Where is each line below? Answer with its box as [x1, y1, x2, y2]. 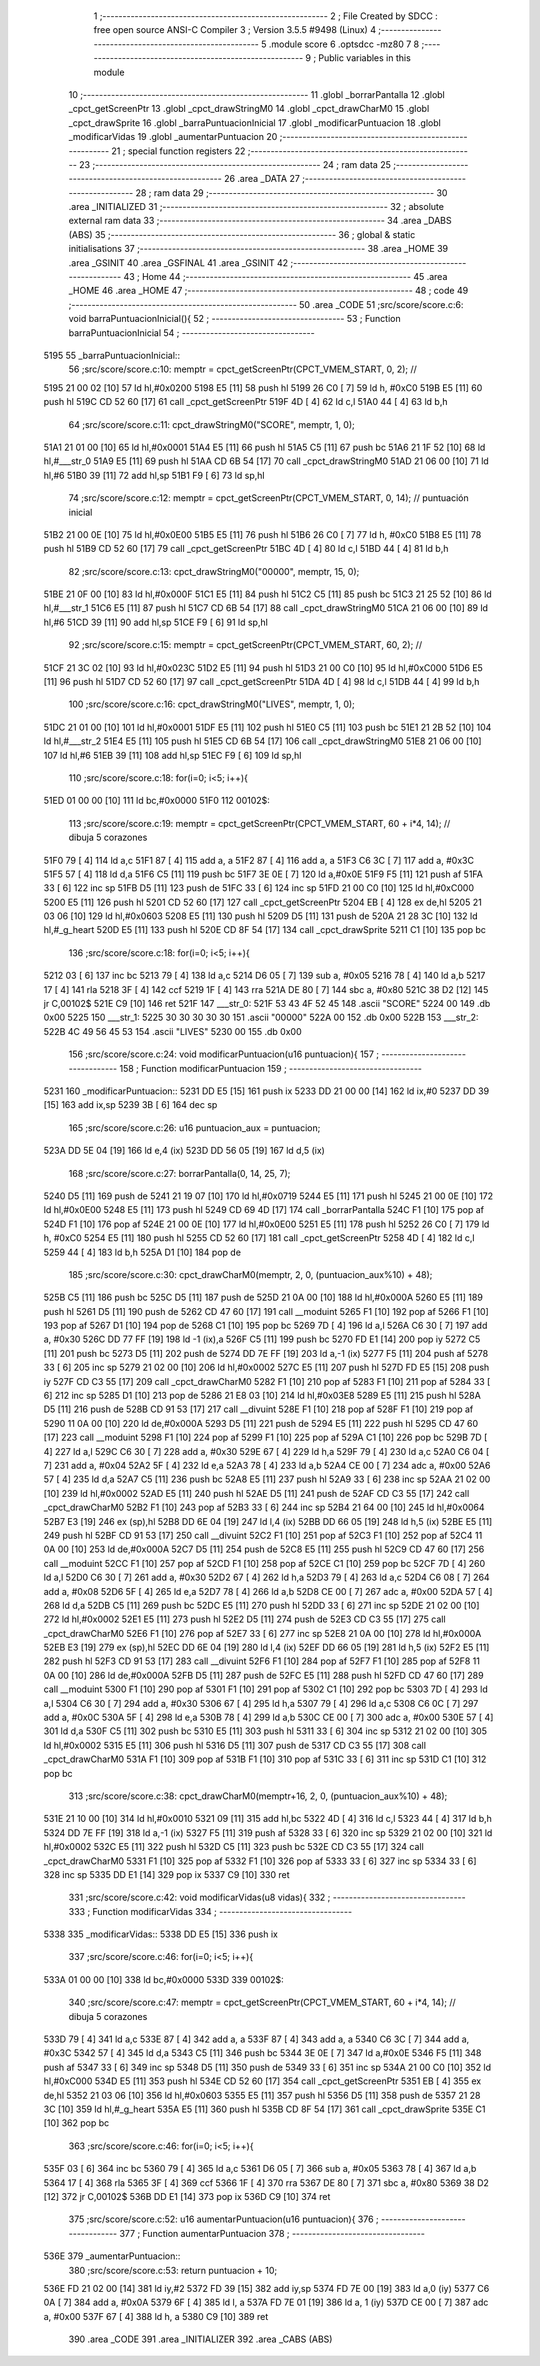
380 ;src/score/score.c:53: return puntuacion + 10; [68, 2264, 278, 2276]
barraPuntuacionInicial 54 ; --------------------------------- [68, 326, 315, 339]
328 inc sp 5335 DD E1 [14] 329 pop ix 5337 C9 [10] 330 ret [43, 1868, 290, 1880]
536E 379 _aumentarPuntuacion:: [43, 2250, 181, 2262]
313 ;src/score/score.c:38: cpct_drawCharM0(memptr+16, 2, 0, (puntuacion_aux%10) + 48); [68, 1790, 448, 1802]
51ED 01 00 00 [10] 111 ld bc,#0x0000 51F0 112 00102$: [43, 795, 270, 807]
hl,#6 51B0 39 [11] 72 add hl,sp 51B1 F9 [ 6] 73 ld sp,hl [43, 469, 265, 481]
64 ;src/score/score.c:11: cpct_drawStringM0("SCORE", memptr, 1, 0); [68, 418, 355, 430]
